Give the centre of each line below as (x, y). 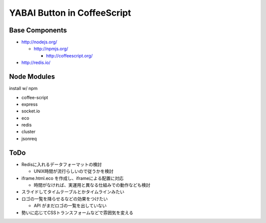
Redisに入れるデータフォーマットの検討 (62, 164)
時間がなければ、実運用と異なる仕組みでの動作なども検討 (92, 185)
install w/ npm (23, 88)
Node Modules (32, 77)
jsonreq (29, 139)
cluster (28, 132)
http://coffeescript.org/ (69, 56)
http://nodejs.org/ (39, 42)
